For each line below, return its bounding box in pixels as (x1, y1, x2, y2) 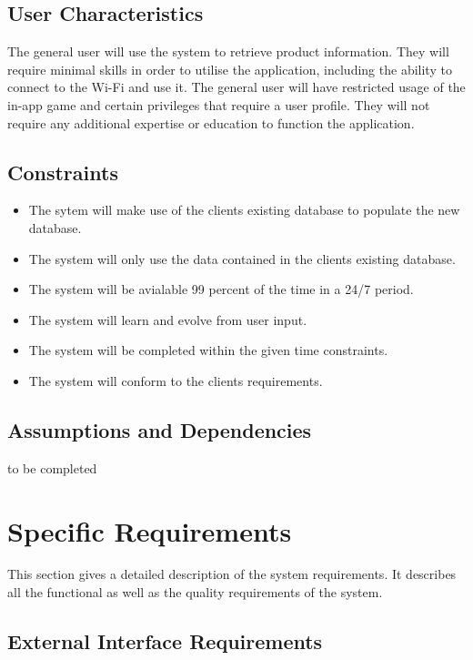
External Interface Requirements (7, 627, 323, 655)
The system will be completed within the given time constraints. (28, 340, 388, 360)
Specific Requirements (7, 512, 292, 549)
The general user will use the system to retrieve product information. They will (7, 42, 449, 61)
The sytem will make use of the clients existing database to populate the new (28, 200, 460, 219)
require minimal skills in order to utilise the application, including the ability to (7, 59, 452, 78)
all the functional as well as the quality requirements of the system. (7, 583, 383, 602)
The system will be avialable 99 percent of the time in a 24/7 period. (28, 279, 414, 299)
